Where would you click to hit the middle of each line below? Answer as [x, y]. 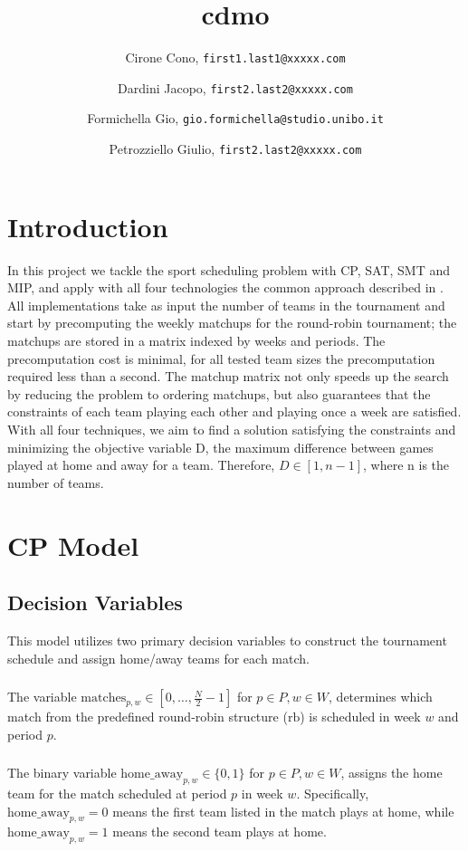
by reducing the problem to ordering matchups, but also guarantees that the [219, 393]
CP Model [73, 545]
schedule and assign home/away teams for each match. [158, 658]
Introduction [88, 226]
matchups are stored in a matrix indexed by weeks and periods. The [196, 341]
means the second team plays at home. [220, 832]
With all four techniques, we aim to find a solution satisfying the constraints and [232, 430]
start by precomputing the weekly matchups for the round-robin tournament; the [232, 323]
